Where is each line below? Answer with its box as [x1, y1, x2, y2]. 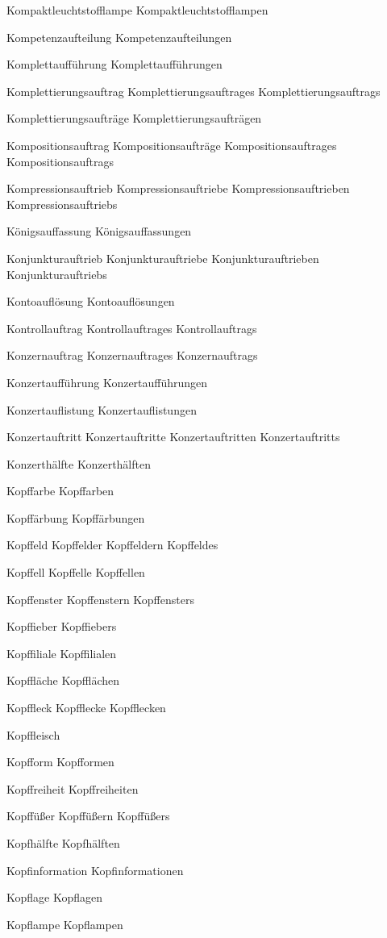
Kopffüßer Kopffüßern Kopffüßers [6, 807, 170, 824]
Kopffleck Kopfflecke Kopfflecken [6, 699, 166, 716]
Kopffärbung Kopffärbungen [6, 509, 145, 526]
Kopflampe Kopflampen [6, 915, 123, 932]
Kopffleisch [6, 726, 60, 743]
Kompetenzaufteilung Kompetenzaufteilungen [6, 28, 232, 45]
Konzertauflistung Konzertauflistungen [6, 401, 197, 418]
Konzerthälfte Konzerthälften [6, 455, 151, 472]
